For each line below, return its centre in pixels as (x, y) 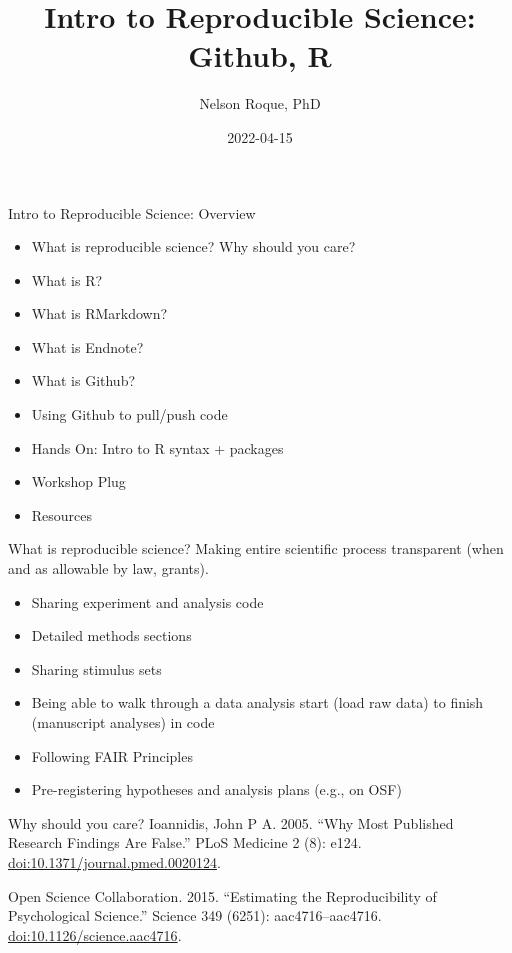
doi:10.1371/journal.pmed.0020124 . (114, 861)
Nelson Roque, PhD (260, 103)
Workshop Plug (78, 481)
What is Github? (83, 380)
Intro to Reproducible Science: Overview (132, 212)
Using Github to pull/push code (129, 414)
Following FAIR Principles (112, 755)
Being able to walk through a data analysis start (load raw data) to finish (257, 702)
